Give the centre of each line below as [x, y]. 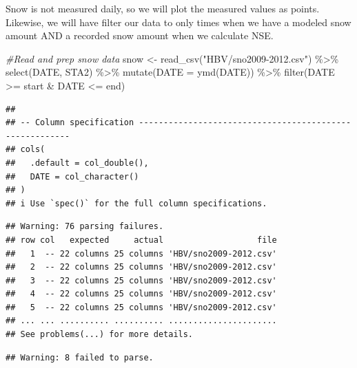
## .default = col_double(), [77, 163]
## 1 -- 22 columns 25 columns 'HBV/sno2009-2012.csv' [141, 253]
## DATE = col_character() [72, 176]
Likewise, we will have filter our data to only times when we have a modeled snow [178, 22]
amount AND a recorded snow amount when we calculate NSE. [140, 35]
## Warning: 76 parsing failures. [85, 227]
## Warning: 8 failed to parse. [80, 357]
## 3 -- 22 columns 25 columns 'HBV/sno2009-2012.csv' [141, 280]
